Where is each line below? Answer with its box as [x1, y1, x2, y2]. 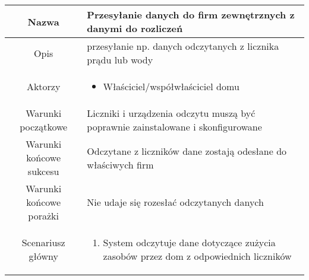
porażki [28, 209, 59, 222]
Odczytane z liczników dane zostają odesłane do [87, 144, 287, 158]
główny [29, 249, 58, 263]
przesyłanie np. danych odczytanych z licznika [87, 39, 279, 53]
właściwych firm [87, 157, 154, 171]
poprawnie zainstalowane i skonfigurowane [87, 120, 262, 133]
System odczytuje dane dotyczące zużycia [103, 236, 276, 249]
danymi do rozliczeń [87, 21, 183, 35]
